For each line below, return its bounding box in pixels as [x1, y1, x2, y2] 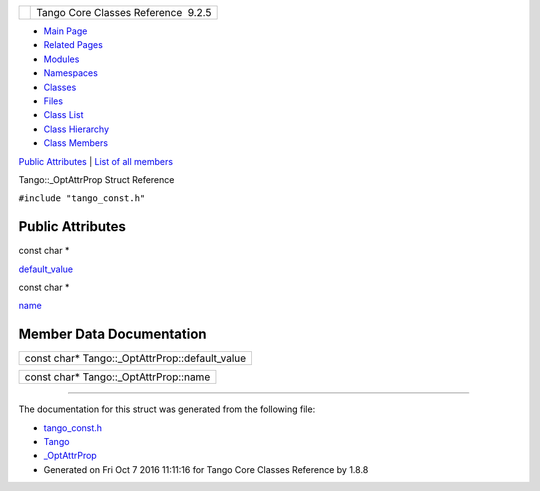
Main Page [43, 25, 88, 37]
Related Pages [43, 39, 104, 51]
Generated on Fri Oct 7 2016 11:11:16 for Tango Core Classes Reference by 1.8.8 [43, 463, 369, 475]
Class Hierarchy [43, 123, 110, 135]
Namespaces [43, 67, 99, 79]
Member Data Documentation [18, 326, 207, 343]
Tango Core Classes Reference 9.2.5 [36, 6, 212, 19]
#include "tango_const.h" [18, 193, 146, 204]
